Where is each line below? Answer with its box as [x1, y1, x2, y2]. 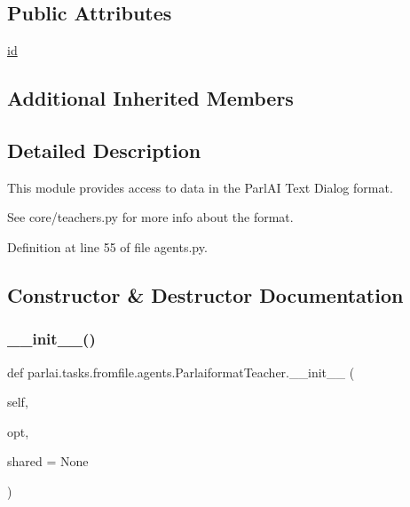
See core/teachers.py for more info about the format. [7, 208, 294, 226]
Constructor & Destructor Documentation [7, 281, 404, 308]
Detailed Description [7, 136, 201, 163]
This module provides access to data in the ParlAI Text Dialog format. [7, 178, 393, 196]
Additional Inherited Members [7, 84, 294, 112]
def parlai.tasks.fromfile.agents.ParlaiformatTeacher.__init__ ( [7, 362, 355, 381]
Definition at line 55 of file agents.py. [7, 237, 208, 256]
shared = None [7, 452, 89, 471]
